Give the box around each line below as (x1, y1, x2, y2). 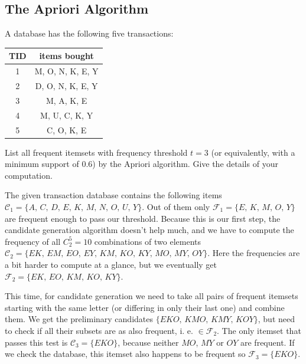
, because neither (118, 336, 179, 348)
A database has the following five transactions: (5, 27, 174, 40)
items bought (39, 50, 94, 62)
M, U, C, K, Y (40, 109, 93, 121)
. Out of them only (142, 200, 210, 212)
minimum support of (5, 158, 79, 170)
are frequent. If (240, 336, 295, 348)
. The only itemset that (217, 324, 301, 336)
